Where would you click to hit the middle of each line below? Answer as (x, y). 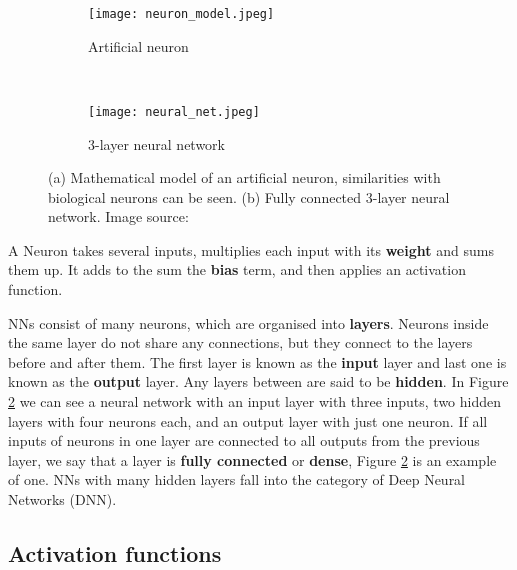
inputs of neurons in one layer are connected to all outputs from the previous (244, 440)
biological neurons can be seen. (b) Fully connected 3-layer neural (249, 196)
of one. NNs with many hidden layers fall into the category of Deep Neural (237, 479)
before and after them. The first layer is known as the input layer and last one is (257, 361)
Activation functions (115, 552)
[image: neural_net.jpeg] (174, 111)
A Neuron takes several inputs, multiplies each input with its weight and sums (251, 249)
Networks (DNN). (62, 499)
